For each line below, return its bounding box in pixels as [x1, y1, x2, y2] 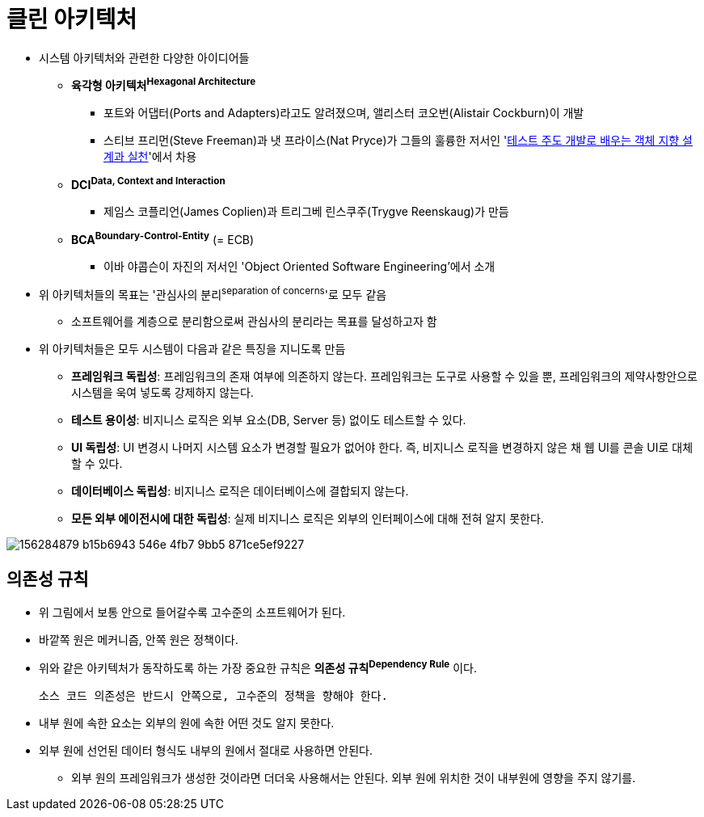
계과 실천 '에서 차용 [103, 150, 197, 164]
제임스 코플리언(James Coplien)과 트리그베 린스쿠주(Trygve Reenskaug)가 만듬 [103, 204, 509, 219]
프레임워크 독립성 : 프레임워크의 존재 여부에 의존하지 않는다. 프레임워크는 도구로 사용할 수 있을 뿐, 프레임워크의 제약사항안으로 [71, 369, 698, 384]
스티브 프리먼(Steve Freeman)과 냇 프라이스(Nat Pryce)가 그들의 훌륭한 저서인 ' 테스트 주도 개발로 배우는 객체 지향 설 [103, 133, 693, 148]
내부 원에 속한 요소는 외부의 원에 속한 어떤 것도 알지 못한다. [39, 715, 335, 730]
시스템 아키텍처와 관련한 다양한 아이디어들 [39, 50, 250, 65]
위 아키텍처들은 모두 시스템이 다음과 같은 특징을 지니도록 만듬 [39, 342, 346, 356]
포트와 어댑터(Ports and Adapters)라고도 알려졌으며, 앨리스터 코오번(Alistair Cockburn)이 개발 [103, 106, 584, 120]
